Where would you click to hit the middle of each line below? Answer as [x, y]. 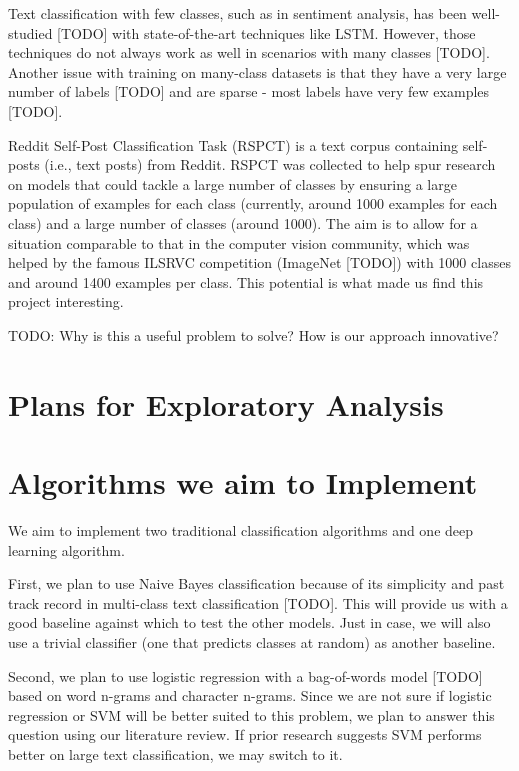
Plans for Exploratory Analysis [226, 403]
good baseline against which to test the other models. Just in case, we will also [249, 622]
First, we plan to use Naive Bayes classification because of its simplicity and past [256, 583]
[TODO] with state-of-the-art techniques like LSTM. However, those [266, 32]
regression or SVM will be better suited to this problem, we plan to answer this [251, 714]
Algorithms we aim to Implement [243, 482]
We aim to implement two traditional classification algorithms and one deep [241, 530]
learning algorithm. [66, 549]
